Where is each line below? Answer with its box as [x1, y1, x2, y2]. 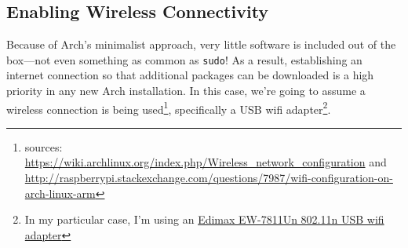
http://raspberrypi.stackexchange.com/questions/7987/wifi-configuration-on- [24, 170, 393, 186]
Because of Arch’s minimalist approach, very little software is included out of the [6, 36, 396, 53]
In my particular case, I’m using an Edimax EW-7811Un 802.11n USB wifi [24, 211, 384, 228]
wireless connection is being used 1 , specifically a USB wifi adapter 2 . [6, 98, 331, 117]
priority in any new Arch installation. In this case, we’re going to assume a [6, 82, 366, 99]
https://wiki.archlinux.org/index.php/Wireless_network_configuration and [24, 154, 387, 170]
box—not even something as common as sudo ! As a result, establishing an [6, 51, 362, 67]
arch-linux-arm [24, 184, 96, 201]
